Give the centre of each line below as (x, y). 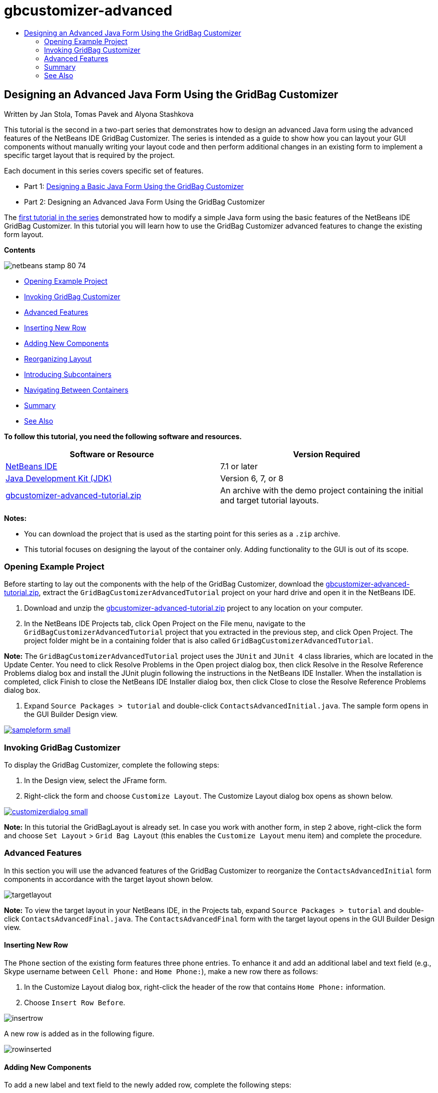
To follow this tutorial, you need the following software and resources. (123, 436)
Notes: (16, 518)
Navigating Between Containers (76, 390)
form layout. (24, 234)
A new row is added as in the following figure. (79, 1034)
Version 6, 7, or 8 (252, 478)
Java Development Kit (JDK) (59, 478)
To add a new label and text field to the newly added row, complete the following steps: (148, 1085)
